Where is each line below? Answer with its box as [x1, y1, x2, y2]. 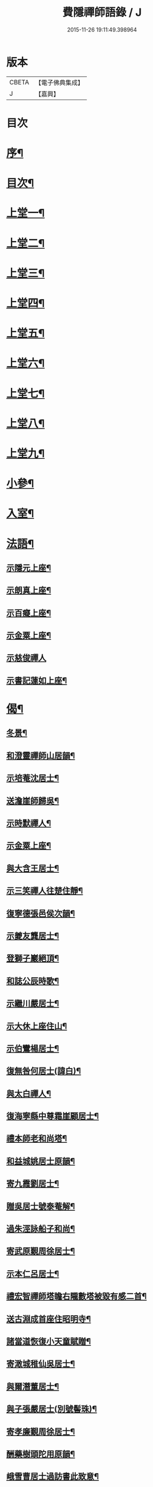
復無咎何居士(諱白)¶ [6, 1066, 81, 1076]
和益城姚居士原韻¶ [6, 1156, 75, 1166]
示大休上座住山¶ [6, 1021, 67, 1031]
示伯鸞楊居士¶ [6, 1043, 59, 1054]
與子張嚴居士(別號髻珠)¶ [6, 1404, 97, 1414]
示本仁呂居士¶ [6, 1269, 59, 1279]
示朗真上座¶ [6, 585, 52, 595]
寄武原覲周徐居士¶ [6, 1246, 75, 1256]
